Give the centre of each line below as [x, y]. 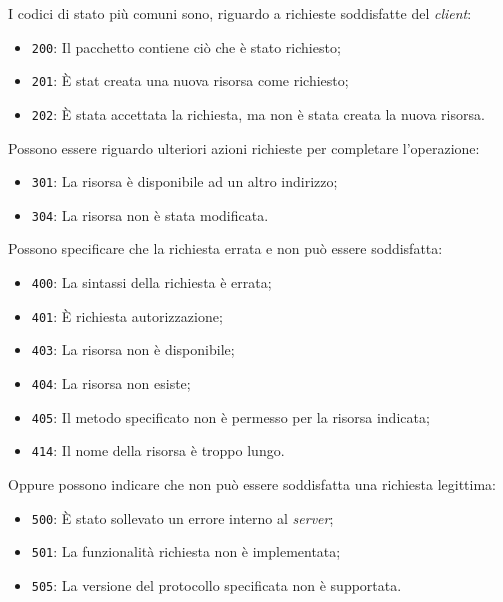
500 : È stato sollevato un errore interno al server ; [182, 517]
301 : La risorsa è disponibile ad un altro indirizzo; [184, 181]
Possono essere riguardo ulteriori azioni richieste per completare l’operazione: [244, 147]
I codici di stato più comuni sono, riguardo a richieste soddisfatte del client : [240, 13]
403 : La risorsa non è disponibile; [133, 349]
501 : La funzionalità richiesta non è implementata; [186, 551]
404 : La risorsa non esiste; [111, 383]
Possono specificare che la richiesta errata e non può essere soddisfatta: [225, 248]
